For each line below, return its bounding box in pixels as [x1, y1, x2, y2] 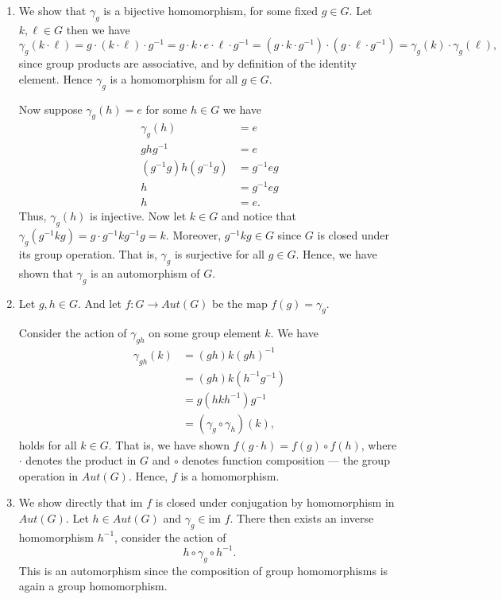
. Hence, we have [295, 246, 377, 263]
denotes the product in [25, 452, 137, 469]
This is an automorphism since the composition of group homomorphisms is [18, 562, 388, 578]
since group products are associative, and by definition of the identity [18, 55, 357, 72]
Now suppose [18, 100, 83, 117]
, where [361, 436, 397, 453]
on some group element [149, 325, 261, 341]
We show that [18, 2, 87, 18]
